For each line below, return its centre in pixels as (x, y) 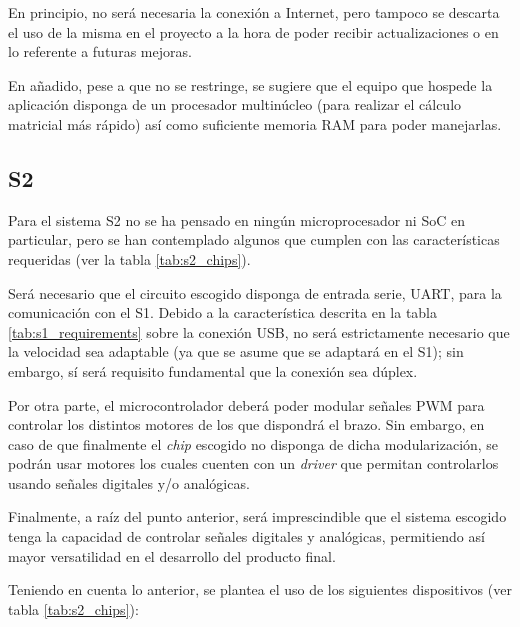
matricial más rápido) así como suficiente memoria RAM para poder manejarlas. (255, 123)
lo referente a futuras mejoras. (100, 51)
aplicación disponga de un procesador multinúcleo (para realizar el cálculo (235, 104)
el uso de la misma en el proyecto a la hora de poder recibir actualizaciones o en (253, 31)
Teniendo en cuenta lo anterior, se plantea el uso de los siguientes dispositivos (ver (260, 589)
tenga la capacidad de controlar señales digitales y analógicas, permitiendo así (246, 536)
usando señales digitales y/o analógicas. (129, 482)
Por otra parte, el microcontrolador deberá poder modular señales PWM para (246, 404)
